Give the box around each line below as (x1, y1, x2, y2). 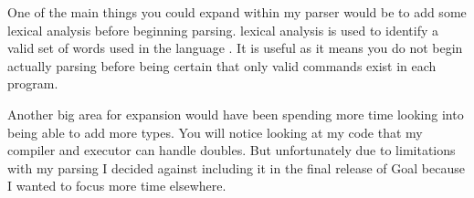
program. (7, 74, 58, 93)
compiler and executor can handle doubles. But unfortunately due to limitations (7, 141, 456, 160)
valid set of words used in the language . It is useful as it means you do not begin (7, 38, 463, 57)
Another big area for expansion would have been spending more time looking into (7, 104, 464, 123)
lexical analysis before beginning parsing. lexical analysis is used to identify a (7, 20, 438, 39)
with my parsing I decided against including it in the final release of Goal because (7, 158, 465, 177)
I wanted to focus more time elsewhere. (7, 176, 226, 195)
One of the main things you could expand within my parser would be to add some (7, 3, 467, 21)
